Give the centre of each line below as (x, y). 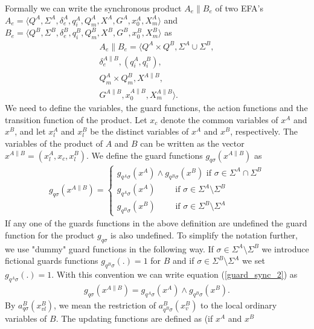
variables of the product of (54, 143)
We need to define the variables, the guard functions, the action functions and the (156, 108)
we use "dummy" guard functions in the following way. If (109, 248)
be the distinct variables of (139, 131)
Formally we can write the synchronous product (93, 8)
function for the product (50, 235)
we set (254, 260)
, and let (30, 131)
